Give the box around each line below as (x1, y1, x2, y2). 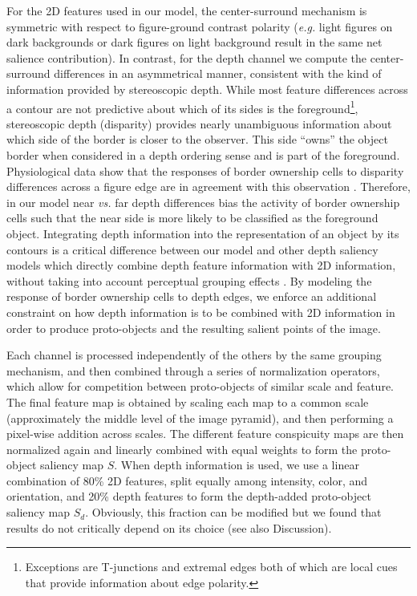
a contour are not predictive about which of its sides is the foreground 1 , (6, 97, 358, 116)
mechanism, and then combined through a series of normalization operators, (6, 362, 380, 379)
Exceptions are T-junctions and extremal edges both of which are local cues (25, 558, 398, 575)
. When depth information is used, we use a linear (114, 456, 359, 473)
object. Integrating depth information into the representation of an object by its (6, 225, 399, 241)
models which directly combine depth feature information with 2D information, (6, 257, 396, 274)
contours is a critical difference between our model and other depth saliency (6, 241, 379, 257)
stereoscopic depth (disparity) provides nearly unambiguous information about (6, 115, 392, 132)
